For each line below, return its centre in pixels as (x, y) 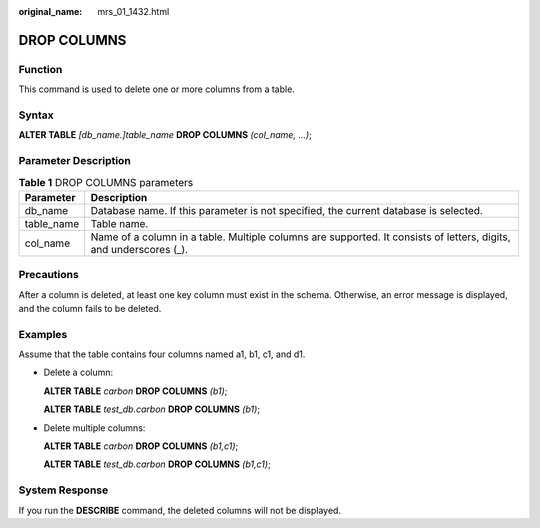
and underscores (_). (139, 249)
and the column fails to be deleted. (90, 308)
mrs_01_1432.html (133, 11)
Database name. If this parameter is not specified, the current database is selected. (287, 210)
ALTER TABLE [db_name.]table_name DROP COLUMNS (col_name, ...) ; (165, 135)
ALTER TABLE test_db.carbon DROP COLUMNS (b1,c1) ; (157, 464)
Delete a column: (78, 372)
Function (40, 69)
